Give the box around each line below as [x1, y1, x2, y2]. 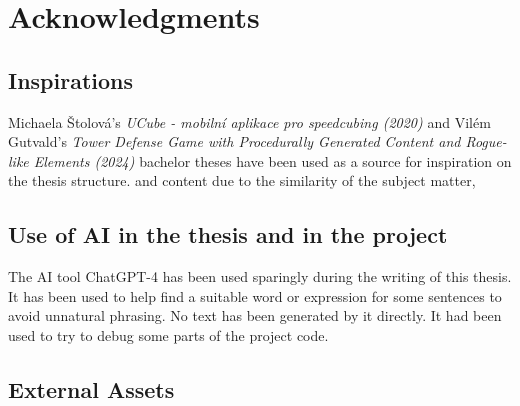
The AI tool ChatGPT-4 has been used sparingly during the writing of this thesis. [8, 266, 512, 287]
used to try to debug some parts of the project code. [8, 324, 329, 345]
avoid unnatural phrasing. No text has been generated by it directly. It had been [8, 305, 502, 326]
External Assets [8, 373, 175, 404]
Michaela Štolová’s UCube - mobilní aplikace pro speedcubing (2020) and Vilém [8, 111, 491, 132]
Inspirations [8, 64, 134, 95]
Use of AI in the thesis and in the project [8, 219, 448, 250]
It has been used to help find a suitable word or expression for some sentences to [8, 285, 502, 306]
